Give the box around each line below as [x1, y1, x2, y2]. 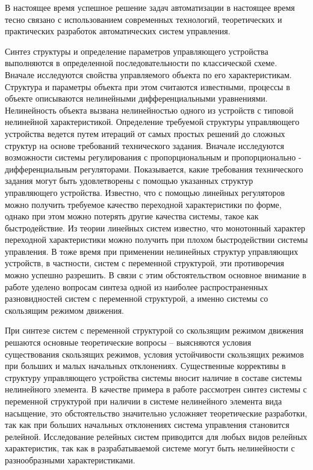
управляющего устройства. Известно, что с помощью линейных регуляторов [5, 186, 285, 198]
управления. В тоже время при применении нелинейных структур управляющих [5, 245, 299, 257]
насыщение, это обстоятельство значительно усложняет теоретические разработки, [5, 406, 308, 419]
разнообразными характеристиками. [5, 453, 135, 466]
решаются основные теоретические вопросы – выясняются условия [5, 336, 252, 349]
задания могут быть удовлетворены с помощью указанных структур [5, 174, 253, 187]
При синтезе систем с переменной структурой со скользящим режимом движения [5, 324, 304, 337]
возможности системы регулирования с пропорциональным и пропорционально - [5, 151, 302, 163]
